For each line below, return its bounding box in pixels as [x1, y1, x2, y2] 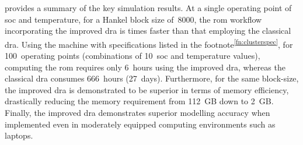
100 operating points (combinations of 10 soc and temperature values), [5, 49, 260, 62]
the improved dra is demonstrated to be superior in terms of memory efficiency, [5, 83, 289, 96]
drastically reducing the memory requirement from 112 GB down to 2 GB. [5, 95, 274, 107]
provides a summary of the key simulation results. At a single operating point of [5, 2, 292, 13]
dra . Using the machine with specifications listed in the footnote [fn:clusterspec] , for [5, 36, 293, 50]
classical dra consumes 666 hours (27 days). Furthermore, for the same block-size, [5, 72, 299, 84]
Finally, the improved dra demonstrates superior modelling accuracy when [5, 107, 270, 118]
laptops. [5, 129, 33, 142]
